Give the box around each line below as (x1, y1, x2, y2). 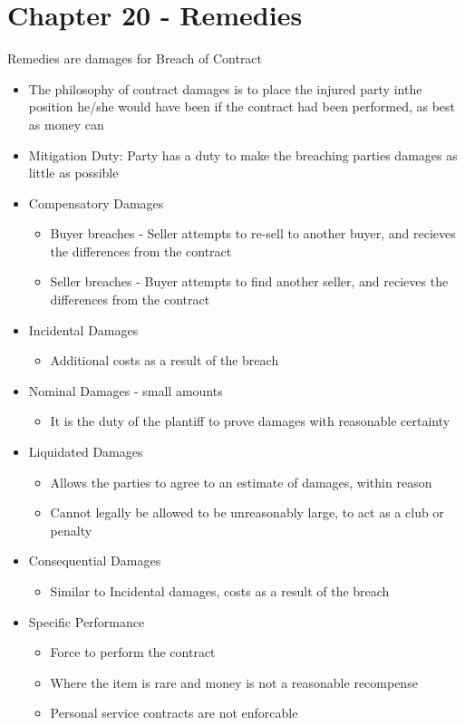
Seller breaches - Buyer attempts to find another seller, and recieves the (50, 272, 449, 291)
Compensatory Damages (28, 193, 164, 212)
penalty (50, 520, 92, 539)
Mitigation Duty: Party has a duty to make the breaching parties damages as (28, 145, 458, 164)
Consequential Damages (28, 551, 161, 570)
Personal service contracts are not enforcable (50, 703, 298, 722)
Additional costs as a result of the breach (50, 351, 279, 370)
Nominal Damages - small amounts (28, 381, 223, 400)
